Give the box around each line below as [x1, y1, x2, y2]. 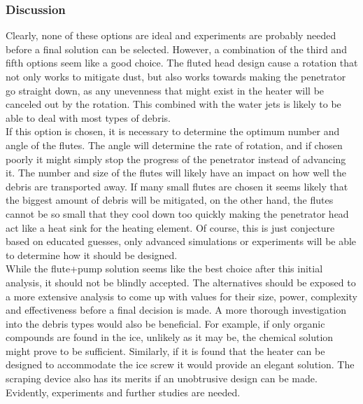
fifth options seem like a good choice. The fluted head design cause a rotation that [6, 55, 358, 70]
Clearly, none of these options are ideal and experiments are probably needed [6, 28, 336, 43]
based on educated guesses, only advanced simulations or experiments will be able [6, 234, 357, 249]
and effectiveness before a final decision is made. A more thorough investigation [6, 302, 346, 317]
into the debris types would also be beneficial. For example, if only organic [6, 316, 325, 330]
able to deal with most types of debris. [6, 110, 171, 125]
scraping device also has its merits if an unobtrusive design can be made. [6, 371, 318, 386]
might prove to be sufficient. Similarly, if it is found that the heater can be [6, 343, 325, 358]
